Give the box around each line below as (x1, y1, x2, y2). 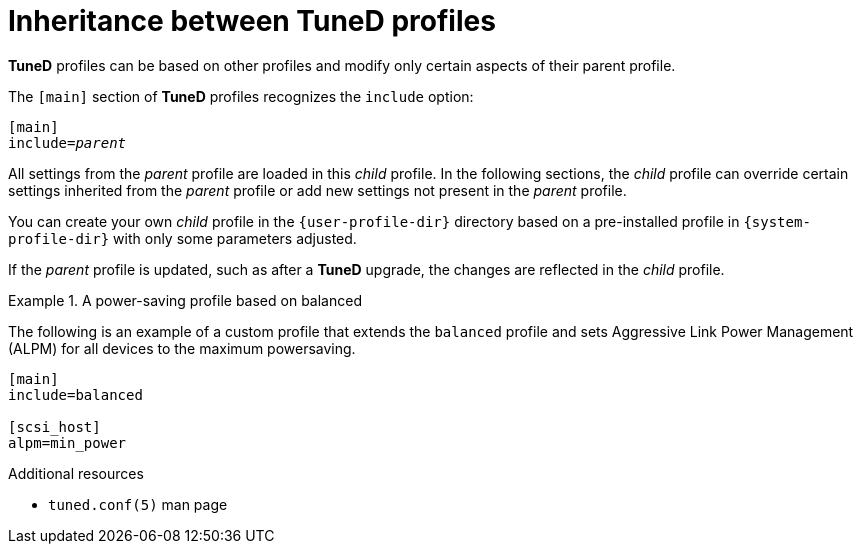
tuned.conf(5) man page (48, 495, 228, 513)
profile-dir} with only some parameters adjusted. (8, 229, 357, 247)
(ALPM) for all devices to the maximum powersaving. (8, 339, 356, 357)
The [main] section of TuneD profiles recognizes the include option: (8, 87, 474, 105)
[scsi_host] (8, 418, 101, 435)
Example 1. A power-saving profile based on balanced (8, 291, 362, 309)
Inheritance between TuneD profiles (8, 4, 496, 38)
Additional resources (8, 464, 144, 482)
